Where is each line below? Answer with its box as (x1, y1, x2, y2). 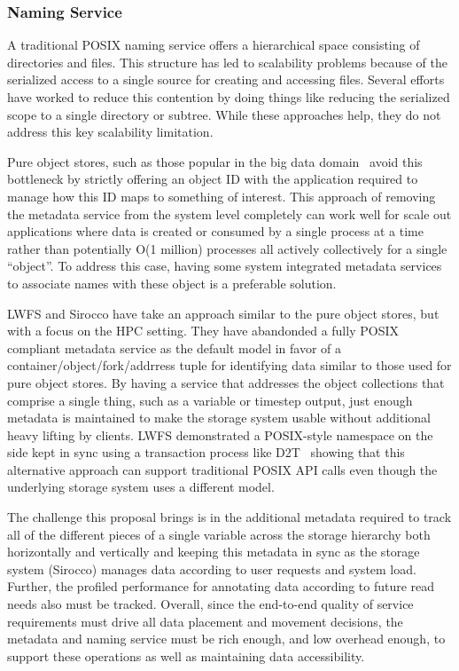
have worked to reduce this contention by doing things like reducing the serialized (7, 88, 450, 106)
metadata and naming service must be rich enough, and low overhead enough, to (7, 629, 446, 648)
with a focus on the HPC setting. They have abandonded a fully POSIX (7, 321, 399, 340)
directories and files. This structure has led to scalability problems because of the (7, 52, 448, 71)
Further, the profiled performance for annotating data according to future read (7, 577, 435, 596)
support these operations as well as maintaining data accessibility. (7, 646, 365, 665)
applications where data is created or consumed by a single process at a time (7, 222, 424, 241)
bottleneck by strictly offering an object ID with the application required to (7, 170, 418, 188)
